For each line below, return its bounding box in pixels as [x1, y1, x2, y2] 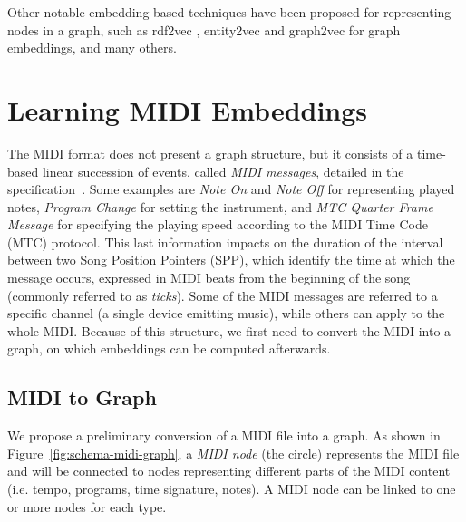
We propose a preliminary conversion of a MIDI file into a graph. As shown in [7, 426, 441, 445]
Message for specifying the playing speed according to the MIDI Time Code [7, 215, 428, 234]
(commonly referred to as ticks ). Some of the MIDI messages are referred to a [7, 285, 438, 304]
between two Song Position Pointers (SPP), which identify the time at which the [7, 250, 455, 269]
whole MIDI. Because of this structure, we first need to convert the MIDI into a [7, 321, 451, 340]
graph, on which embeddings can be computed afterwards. [7, 339, 331, 358]
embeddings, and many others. [7, 38, 177, 57]
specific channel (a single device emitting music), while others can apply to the [7, 304, 445, 323]
